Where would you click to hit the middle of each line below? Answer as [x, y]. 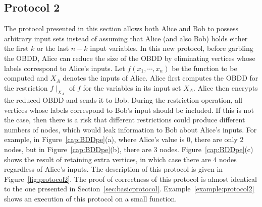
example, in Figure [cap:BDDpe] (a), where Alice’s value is [94, 139]
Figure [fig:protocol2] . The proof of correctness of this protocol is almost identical [130, 179]
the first [16, 48]
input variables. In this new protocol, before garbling [172, 48]
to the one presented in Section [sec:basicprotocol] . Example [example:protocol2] [129, 189]
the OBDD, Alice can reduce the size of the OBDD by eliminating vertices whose [130, 58]
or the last [53, 48]
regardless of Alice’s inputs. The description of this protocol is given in [114, 169]
